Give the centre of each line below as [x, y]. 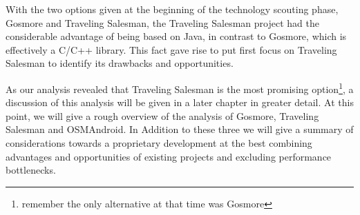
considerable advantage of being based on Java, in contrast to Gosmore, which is [176, 36]
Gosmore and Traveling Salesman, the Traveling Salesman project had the [162, 22]
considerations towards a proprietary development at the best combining [159, 143]
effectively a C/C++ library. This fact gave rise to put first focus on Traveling [171, 49]
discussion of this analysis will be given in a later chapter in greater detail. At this [180, 102]
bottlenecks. [31, 170]
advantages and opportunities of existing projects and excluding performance [169, 156]
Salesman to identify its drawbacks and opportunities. [120, 63]
